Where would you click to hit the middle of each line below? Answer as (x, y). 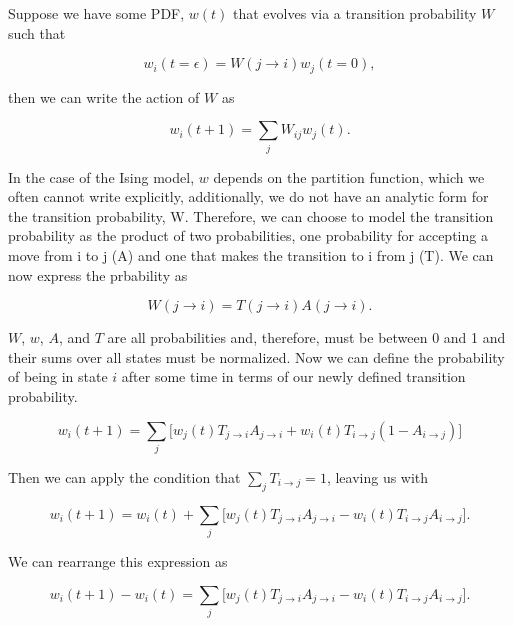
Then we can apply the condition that (124, 476)
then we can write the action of (104, 96)
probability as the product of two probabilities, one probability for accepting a (248, 235)
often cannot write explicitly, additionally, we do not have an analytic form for (248, 196)
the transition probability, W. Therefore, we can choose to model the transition (251, 215)
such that (37, 32)
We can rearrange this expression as (118, 560)
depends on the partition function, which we (349, 176)
